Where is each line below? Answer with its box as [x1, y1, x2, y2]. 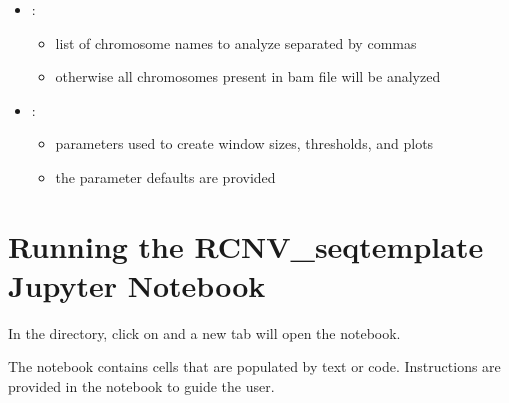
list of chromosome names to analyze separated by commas [55, 32, 417, 53]
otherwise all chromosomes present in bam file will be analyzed [55, 66, 441, 87]
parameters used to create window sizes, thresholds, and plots [55, 133, 434, 154]
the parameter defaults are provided [55, 166, 276, 187]
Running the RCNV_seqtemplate [8, 225, 484, 266]
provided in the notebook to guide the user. [8, 376, 275, 397]
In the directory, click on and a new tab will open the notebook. [8, 322, 401, 343]
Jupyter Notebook [8, 264, 266, 305]
